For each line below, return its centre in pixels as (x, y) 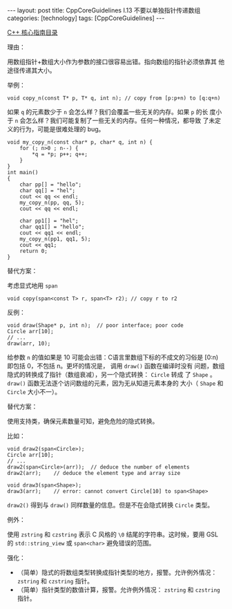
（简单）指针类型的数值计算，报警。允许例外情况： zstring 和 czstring (119, 590)
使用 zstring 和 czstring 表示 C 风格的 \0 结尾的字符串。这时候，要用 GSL (113, 534)
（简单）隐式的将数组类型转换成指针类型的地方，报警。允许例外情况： (117, 572)
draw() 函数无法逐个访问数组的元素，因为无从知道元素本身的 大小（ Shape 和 (115, 383)
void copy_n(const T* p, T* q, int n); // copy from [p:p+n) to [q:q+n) (114, 98)
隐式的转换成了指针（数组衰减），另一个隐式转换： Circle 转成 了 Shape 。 (112, 374)
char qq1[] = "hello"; (52, 227)
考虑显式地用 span (32, 285)
